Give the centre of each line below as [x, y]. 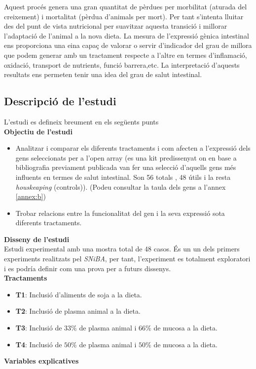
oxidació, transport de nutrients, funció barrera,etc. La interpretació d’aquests [122, 64]
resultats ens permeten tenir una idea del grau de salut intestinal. [103, 74]
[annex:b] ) [31, 196]
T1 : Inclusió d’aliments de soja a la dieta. [79, 294]
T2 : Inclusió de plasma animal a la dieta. [78, 311]
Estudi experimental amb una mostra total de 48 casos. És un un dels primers [122, 249]
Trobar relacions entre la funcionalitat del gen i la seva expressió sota [120, 213]
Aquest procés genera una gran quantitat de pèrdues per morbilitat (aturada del [126, 6]
